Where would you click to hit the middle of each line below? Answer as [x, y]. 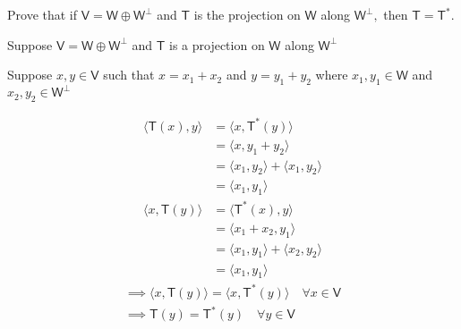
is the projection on [247, 14]
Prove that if [43, 14]
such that [129, 75]
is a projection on [217, 44]
